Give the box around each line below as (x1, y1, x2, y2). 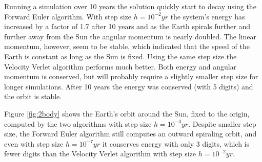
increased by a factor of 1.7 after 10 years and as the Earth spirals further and (4, 21, 251, 32)
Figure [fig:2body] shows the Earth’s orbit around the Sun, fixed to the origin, (4, 108, 250, 119)
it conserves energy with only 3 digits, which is (102, 138, 250, 149)
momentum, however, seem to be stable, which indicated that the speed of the (4, 41, 250, 52)
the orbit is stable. (4, 91, 62, 102)
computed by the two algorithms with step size (4, 118, 152, 129)
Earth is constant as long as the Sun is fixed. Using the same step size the (4, 51, 237, 61)
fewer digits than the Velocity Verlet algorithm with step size (4, 148, 196, 159)
